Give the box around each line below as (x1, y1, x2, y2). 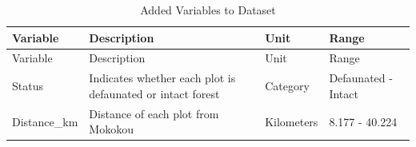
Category (265, 77, 310, 94)
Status (12, 77, 43, 94)
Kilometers (265, 113, 318, 129)
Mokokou (89, 121, 134, 137)
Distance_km (12, 113, 78, 129)
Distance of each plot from (89, 105, 219, 121)
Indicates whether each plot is (89, 70, 236, 86)
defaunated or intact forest (89, 85, 220, 101)
